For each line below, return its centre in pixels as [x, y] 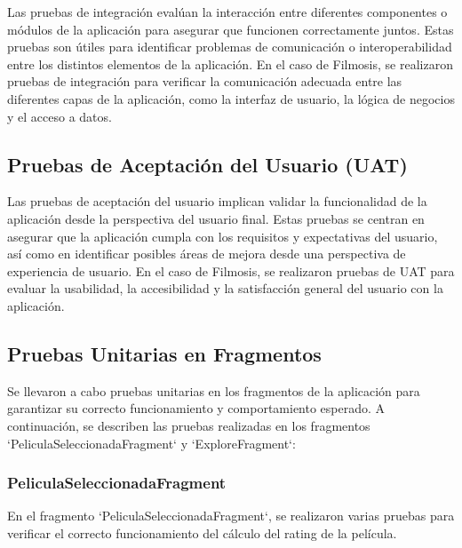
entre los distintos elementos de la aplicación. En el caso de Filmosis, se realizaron [230, 64]
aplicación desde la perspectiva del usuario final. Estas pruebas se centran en [216, 218]
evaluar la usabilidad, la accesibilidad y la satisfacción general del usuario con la [225, 288]
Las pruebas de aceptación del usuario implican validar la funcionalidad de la [217, 201]
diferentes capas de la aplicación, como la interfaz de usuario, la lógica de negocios [231, 98]
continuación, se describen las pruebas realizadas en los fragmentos [189, 425]
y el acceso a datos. [60, 116]
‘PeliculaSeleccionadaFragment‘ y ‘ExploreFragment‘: [151, 443]
